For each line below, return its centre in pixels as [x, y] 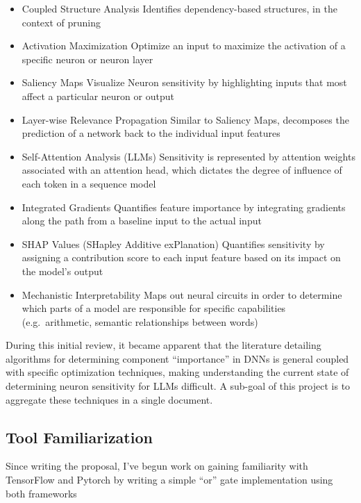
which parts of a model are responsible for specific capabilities [154, 308]
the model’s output [62, 271]
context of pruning [61, 22]
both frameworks [41, 493]
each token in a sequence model [89, 183]
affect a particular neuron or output [98, 96]
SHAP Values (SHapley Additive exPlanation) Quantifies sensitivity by [173, 244]
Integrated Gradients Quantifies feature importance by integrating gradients [184, 207]
